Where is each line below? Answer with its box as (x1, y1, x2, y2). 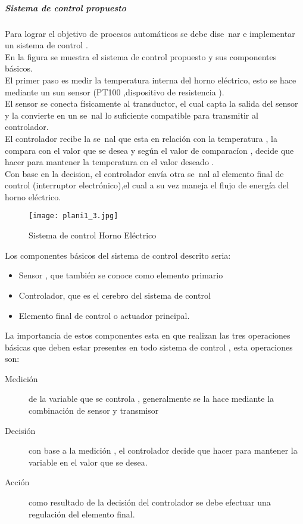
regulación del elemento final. (29, 507, 135, 520)
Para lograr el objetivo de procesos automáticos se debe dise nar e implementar (5, 27, 295, 39)
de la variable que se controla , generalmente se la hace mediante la (29, 392, 274, 405)
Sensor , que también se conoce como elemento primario (18, 269, 223, 281)
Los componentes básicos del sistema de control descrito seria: (5, 249, 231, 261)
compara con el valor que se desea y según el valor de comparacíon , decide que (5, 144, 294, 156)
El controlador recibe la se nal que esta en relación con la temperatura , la (5, 132, 277, 144)
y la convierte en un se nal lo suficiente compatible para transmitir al (5, 108, 258, 121)
